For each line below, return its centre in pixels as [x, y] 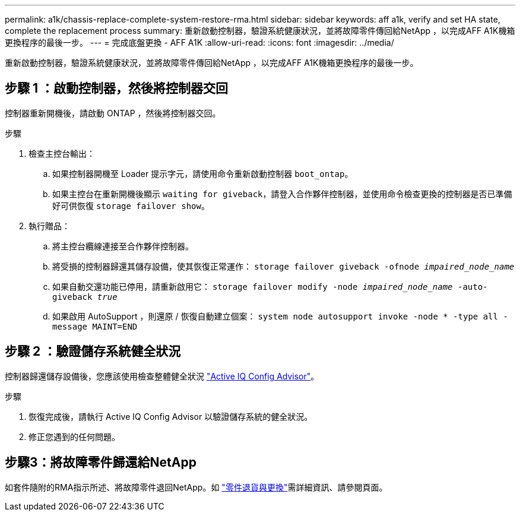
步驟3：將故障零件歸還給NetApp [101, 463]
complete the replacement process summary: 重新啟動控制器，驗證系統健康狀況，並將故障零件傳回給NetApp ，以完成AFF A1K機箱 [260, 31]
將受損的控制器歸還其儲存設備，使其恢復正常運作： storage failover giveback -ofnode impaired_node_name [283, 266]
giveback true [85, 297]
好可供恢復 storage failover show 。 [131, 205]
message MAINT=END [95, 326]
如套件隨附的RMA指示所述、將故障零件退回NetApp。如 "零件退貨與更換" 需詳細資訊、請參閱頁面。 [196, 487]
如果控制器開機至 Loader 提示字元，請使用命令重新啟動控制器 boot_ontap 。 [203, 173]
